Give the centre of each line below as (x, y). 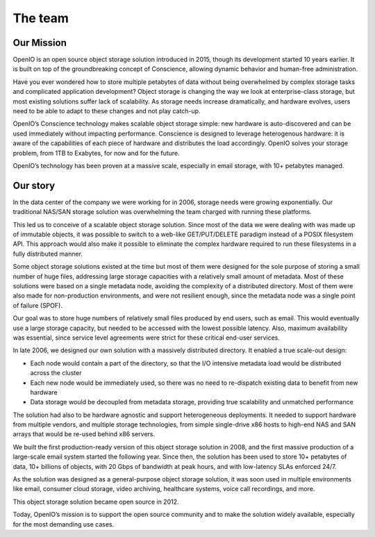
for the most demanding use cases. (64, 524)
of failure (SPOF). (37, 305)
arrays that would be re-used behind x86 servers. (84, 434)
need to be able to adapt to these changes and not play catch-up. (107, 111)
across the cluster (56, 373)
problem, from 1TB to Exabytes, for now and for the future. (96, 153)
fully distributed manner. (48, 254)
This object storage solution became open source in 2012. (96, 502)
